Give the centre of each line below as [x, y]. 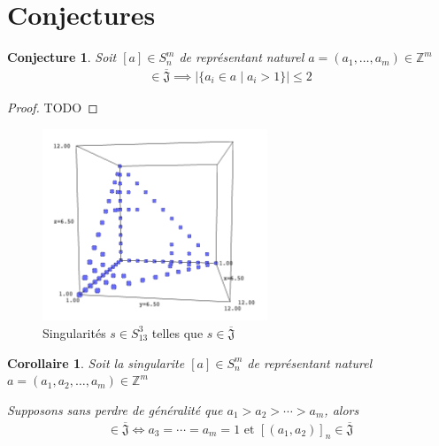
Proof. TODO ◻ [53, 107]
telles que [177, 332]
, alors [342, 409]
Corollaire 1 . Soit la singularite [96, 362]
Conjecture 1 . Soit [62, 57]
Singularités [74, 332]
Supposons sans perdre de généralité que [115, 409]
